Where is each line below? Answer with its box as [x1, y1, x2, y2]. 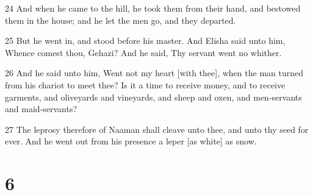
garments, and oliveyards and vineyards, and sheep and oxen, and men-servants [5, 90, 302, 103]
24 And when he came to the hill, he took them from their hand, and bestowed [5, 2, 301, 14]
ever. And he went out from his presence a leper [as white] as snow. [5, 135, 257, 147]
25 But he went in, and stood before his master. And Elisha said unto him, [5, 34, 286, 47]
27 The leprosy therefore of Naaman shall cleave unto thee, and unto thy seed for [5, 122, 309, 135]
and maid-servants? [5, 102, 77, 115]
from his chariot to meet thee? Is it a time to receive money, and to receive [5, 78, 286, 91]
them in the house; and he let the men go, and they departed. [5, 13, 236, 26]
